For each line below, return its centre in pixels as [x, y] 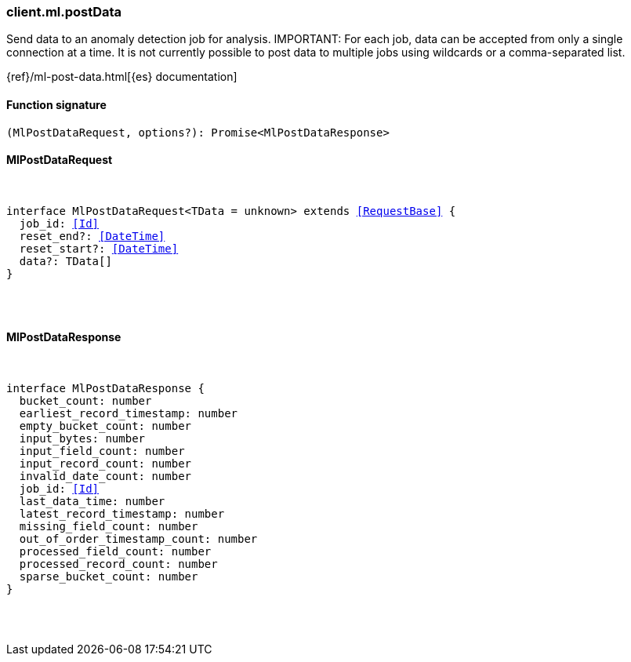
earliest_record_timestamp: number [129, 414]
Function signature [56, 104]
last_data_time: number [92, 502]
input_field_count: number [102, 451]
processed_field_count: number [115, 552]
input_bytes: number [82, 439]
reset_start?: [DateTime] [99, 248]
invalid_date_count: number [105, 476]
